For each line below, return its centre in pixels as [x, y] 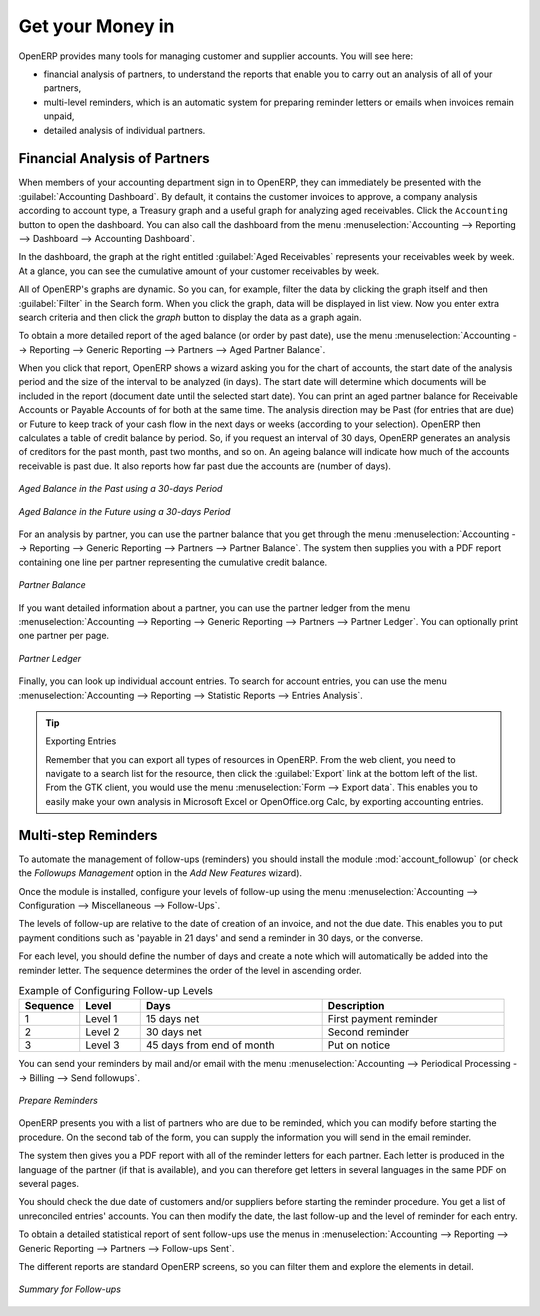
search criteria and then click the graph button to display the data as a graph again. [190, 317]
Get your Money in [96, 26]
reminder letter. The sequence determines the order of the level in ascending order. [190, 970]
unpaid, [59, 116]
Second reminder [368, 1032]
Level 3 [102, 1045]
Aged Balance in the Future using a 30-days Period [124, 511]
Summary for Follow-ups [70, 1289]
